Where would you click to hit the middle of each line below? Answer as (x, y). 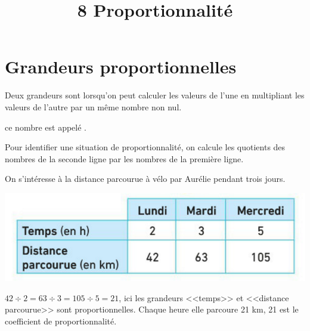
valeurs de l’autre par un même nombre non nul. (93, 106)
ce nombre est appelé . (46, 127)
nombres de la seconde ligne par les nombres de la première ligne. (124, 158)
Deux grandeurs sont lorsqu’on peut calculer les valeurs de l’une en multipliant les (155, 95)
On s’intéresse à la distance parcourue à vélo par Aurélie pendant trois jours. (145, 179)
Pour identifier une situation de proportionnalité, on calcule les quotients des (145, 147)
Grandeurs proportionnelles (121, 66)
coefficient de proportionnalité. (61, 321)
